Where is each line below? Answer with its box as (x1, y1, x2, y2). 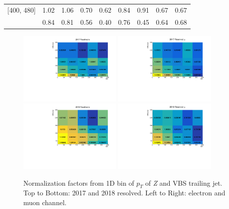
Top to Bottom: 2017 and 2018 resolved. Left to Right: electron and (23, 188, 226, 198)
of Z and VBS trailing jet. (145, 177, 222, 188)
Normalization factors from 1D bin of (23, 177, 134, 188)
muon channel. (23, 197, 67, 207)
